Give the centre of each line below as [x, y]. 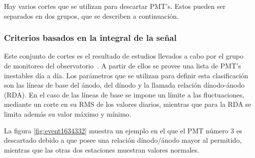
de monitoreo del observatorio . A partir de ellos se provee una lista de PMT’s [123, 65]
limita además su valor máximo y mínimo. [68, 113]
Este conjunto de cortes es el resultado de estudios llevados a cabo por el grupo [124, 56]
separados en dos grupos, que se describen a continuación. [91, 16]
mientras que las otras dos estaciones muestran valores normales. [102, 149]
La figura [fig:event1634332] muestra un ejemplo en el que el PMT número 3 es [123, 130]
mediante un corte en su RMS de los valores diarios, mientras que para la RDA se [128, 104]
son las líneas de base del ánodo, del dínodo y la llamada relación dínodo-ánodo [124, 85]
